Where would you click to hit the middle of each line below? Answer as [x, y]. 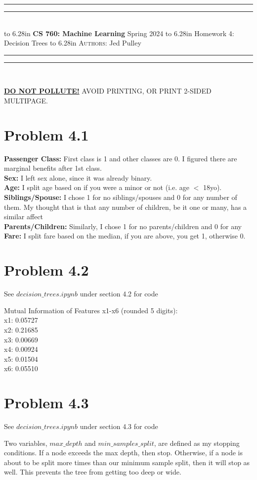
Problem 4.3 [46, 403]
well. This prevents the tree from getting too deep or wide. [93, 472]
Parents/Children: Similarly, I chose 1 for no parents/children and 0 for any [123, 226]
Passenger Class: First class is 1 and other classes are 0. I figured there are [121, 158]
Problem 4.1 [46, 134]
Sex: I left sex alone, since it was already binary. [78, 177]
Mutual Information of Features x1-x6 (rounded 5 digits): [91, 310]
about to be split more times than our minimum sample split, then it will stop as [127, 462]
